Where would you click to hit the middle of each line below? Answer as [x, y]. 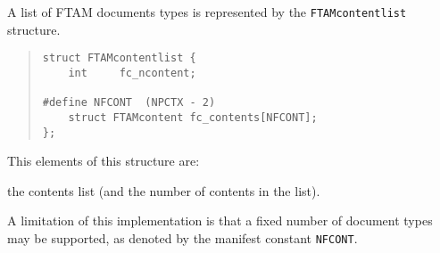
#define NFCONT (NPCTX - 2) [129, 103]
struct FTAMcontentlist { [119, 58]
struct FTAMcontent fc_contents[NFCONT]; [193, 117]
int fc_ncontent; [132, 73]
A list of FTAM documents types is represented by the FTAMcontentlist [207, 12]
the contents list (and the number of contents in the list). [164, 190]
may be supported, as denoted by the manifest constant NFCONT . [183, 237]
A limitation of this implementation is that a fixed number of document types [220, 220]
